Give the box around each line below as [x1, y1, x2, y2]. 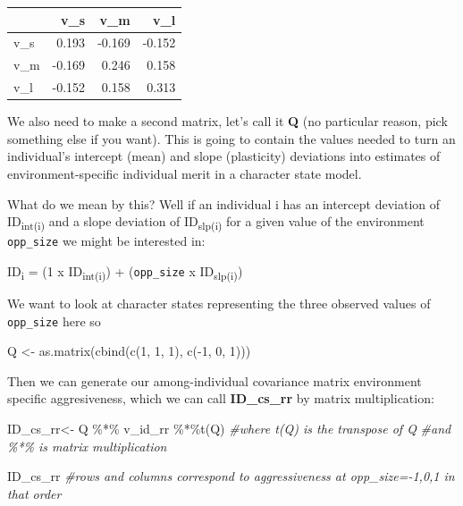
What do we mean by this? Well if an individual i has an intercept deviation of [7, 194, 441, 213]
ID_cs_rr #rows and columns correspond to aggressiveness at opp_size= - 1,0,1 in [7, 467, 455, 485]
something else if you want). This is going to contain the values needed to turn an [7, 129, 456, 148]
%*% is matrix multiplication [7, 436, 167, 455]
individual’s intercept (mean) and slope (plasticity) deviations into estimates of [7, 147, 441, 165]
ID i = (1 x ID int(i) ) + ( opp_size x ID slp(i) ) [7, 261, 243, 283]
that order [7, 484, 62, 502]
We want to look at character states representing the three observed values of [7, 294, 431, 312]
